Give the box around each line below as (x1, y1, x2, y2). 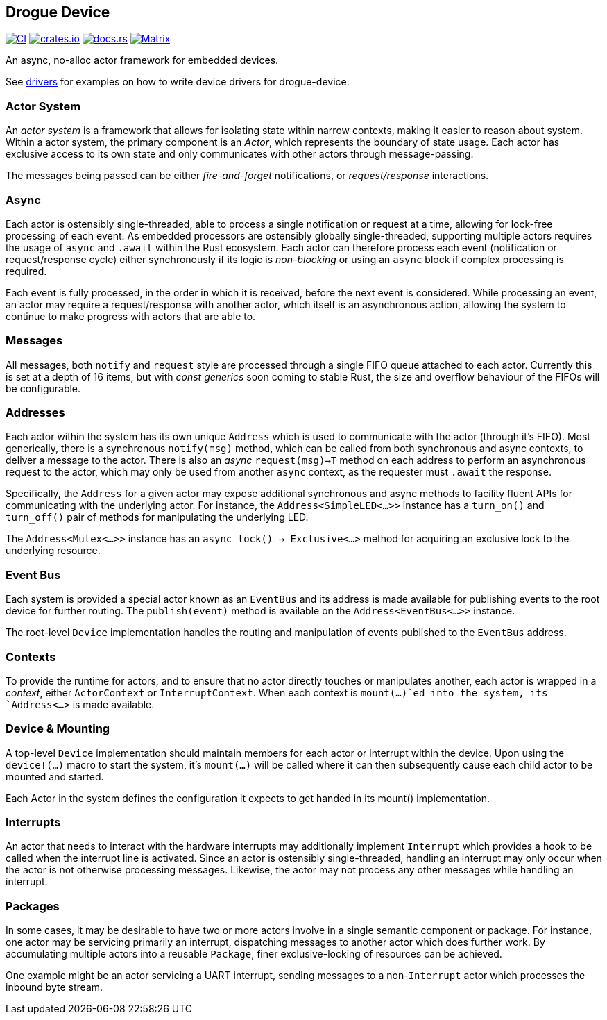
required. (6, 265, 47, 277)
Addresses (6, 406, 65, 420)
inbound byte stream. (6, 981, 103, 994)
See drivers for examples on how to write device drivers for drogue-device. (6, 76, 350, 88)
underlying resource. (6, 544, 101, 557)
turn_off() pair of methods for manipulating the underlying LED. (6, 511, 309, 524)
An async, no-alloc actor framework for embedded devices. (6, 54, 279, 67)
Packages (6, 898, 60, 913)
